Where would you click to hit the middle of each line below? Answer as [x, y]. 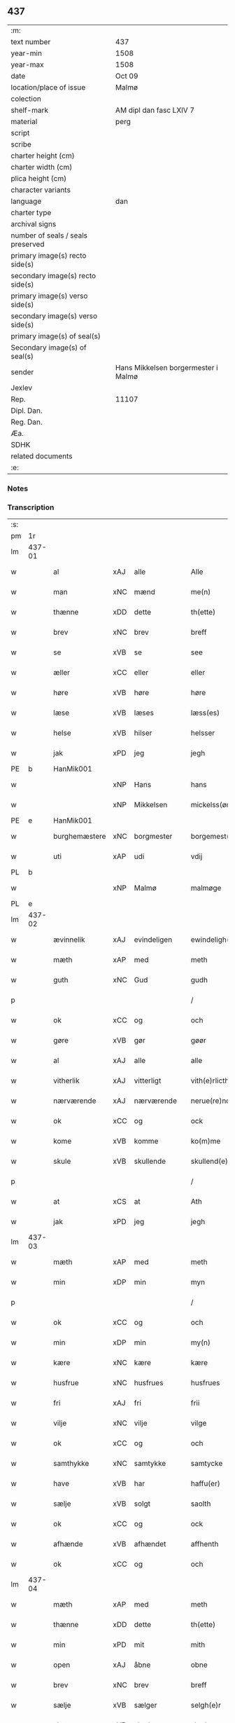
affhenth [205, 1544]
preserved [28, 244]
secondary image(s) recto [54, 275]
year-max [27, 64]
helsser [203, 733]
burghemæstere [80, 837]
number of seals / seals [49, 235]
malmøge [206, 888]
